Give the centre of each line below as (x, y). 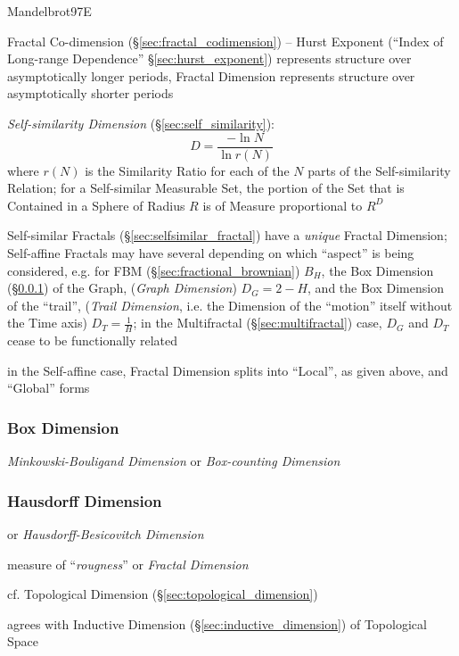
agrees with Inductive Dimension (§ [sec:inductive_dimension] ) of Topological (217, 623)
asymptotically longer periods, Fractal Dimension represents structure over (211, 75)
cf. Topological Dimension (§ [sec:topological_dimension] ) (163, 594)
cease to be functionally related (93, 340)
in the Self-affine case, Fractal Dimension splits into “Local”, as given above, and (228, 370)
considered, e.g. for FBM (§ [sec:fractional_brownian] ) (154, 270)
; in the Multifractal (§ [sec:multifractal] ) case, (258, 323)
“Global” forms (49, 388)
